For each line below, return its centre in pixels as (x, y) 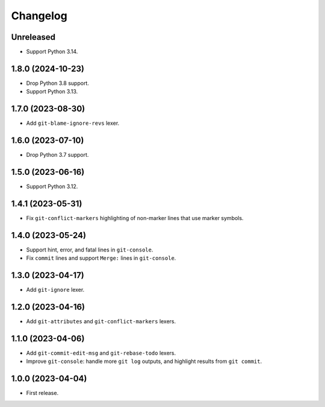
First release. (42, 393)
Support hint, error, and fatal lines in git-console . (90, 250)
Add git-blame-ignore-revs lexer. (73, 123)
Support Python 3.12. (52, 186)
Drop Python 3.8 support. (58, 83)
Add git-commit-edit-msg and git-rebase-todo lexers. (101, 353)
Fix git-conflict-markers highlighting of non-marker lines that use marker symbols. (135, 218)
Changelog (39, 16)
